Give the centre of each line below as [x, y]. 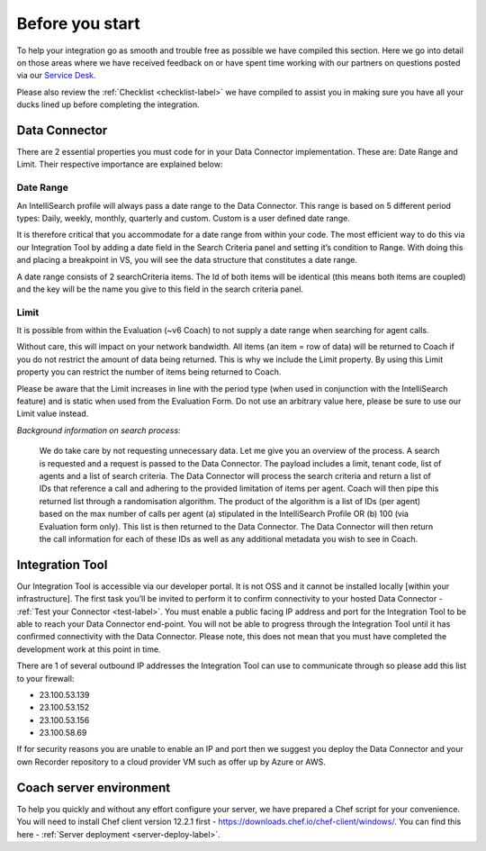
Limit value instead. [53, 413]
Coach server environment [94, 788]
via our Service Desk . [56, 76]
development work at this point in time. [89, 649]
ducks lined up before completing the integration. [108, 104]
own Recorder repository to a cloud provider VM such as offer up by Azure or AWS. [171, 762]
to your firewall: [45, 678]
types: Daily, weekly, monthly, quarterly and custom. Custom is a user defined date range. [184, 218]
